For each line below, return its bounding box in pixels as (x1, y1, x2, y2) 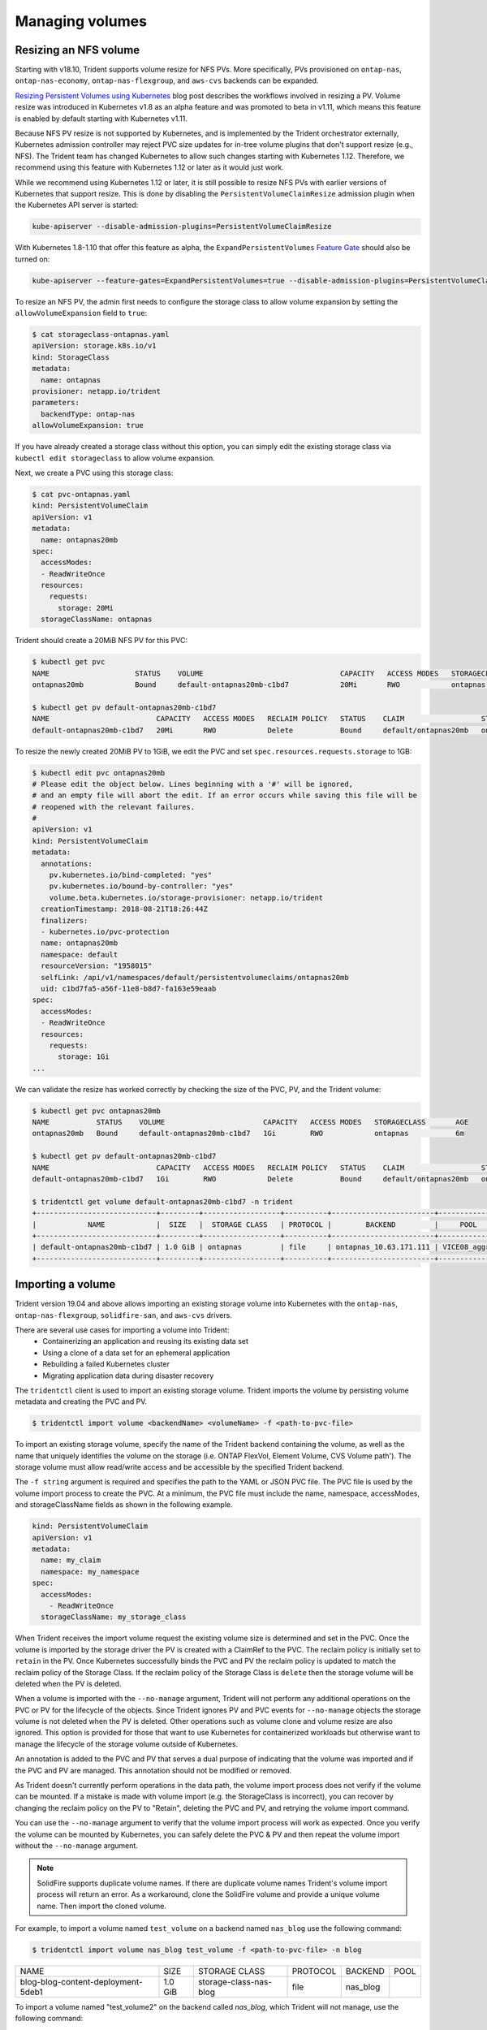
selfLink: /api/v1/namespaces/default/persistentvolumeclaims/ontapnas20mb (41, 973, 349, 982)
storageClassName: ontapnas (41, 615, 153, 624)
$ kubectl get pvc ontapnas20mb (32, 1106, 162, 1116)
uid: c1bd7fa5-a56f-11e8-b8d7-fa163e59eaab (41, 983, 217, 993)
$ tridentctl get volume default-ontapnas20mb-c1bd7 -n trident (32, 1197, 294, 1206)
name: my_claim (41, 1556, 101, 1565)
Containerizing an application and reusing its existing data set (42, 1337, 249, 1346)
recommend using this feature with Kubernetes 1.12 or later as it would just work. (15, 162, 284, 172)
